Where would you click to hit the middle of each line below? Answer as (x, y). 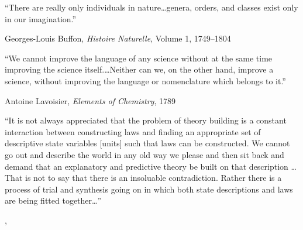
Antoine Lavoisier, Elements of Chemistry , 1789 (90, 100)
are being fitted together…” (53, 200)
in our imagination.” (41, 18)
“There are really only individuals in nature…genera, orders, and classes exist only (151, 7)
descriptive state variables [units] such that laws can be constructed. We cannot (147, 143)
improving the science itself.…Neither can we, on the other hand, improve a (139, 69)
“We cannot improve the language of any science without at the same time (139, 58)
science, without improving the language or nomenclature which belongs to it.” (145, 80)
